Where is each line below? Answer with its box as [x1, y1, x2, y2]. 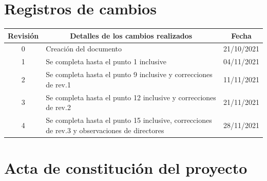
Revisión [8, 30, 39, 41]
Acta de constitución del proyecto [4, 157, 247, 178]
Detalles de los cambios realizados [70, 30, 193, 41]
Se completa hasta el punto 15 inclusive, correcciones [46, 115, 212, 125]
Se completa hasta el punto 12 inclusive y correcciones [46, 92, 216, 102]
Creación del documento [46, 43, 122, 54]
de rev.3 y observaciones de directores [46, 124, 164, 135]
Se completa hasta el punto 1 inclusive [46, 56, 166, 67]
